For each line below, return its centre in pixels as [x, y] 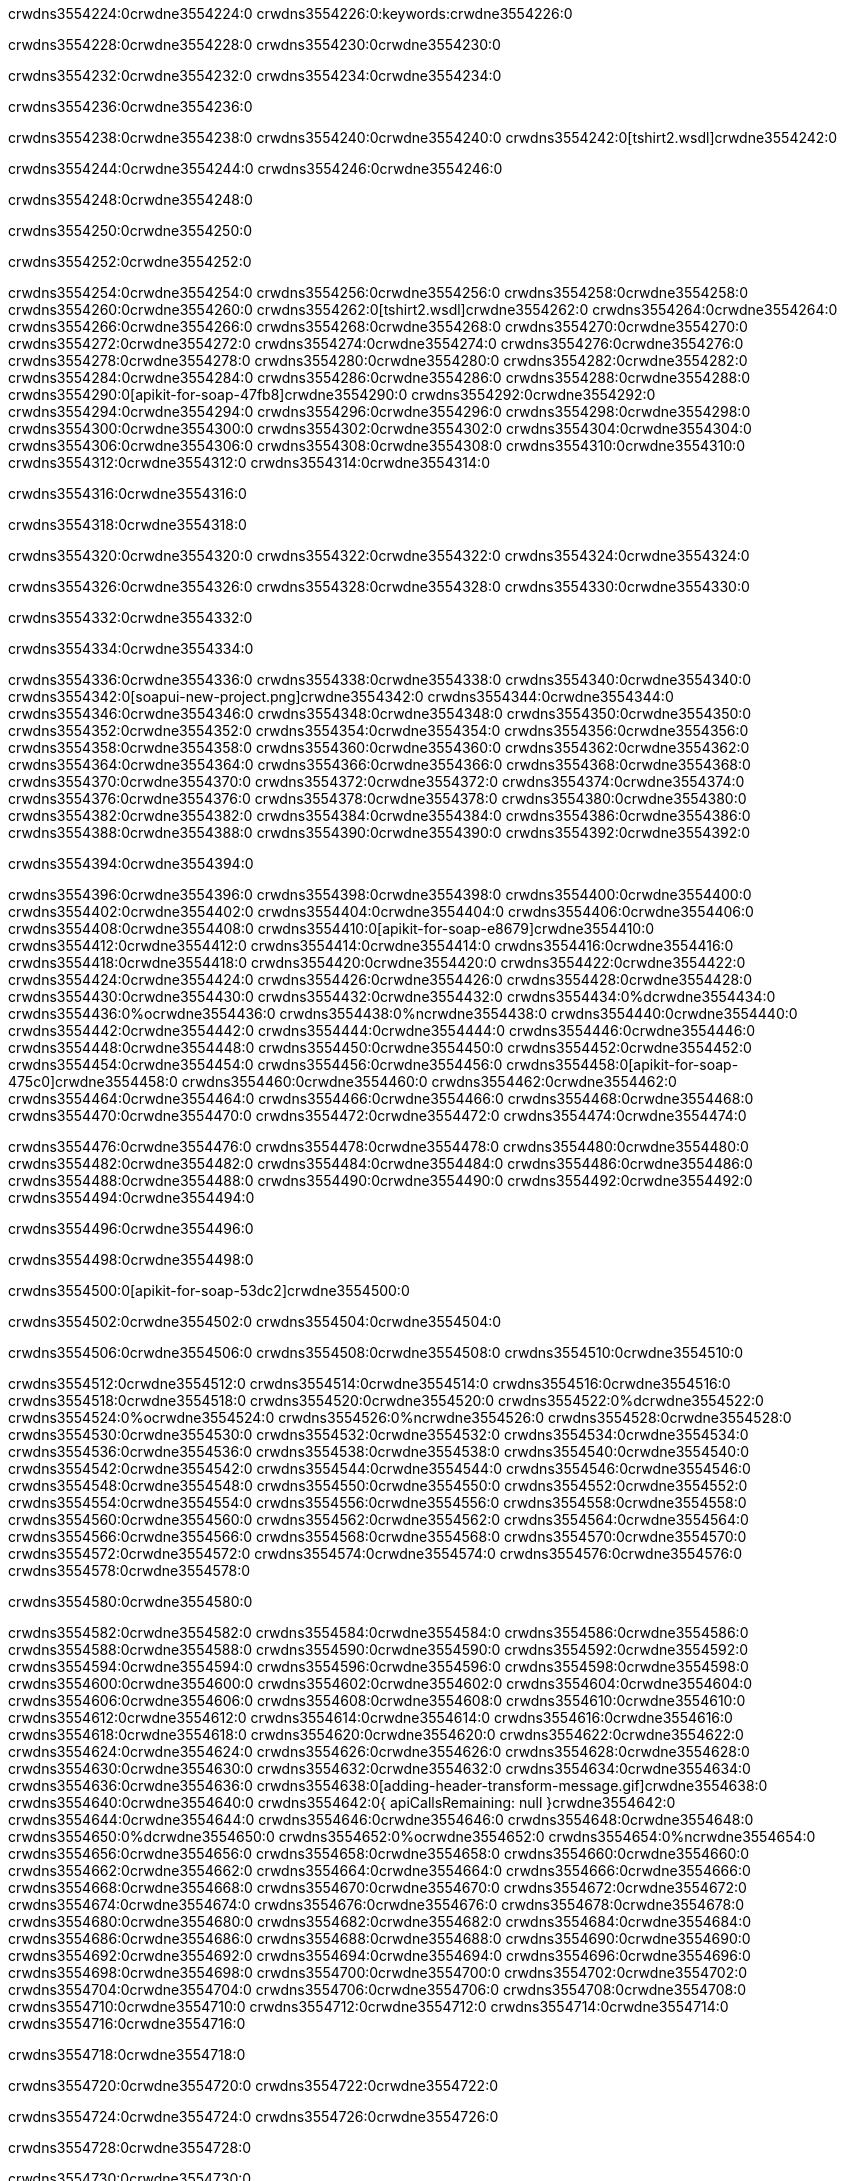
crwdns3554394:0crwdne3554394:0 [131, 863]
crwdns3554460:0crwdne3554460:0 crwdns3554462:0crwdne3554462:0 [429, 1081]
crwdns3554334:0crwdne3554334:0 [131, 648]
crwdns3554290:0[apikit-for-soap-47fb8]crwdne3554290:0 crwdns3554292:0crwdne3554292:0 [332, 394]
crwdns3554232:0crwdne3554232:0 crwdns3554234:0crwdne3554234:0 [255, 75]
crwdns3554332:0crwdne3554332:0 [130, 617]
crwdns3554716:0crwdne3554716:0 [127, 2023]
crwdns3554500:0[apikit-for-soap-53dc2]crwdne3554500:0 [209, 1290]
